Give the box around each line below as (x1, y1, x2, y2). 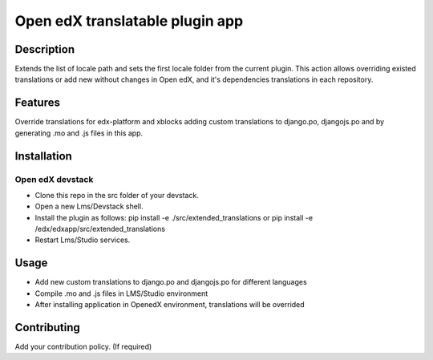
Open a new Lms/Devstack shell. (34, 201, 144, 212)
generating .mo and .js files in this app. (14, 128, 144, 138)
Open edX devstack (14, 173, 94, 184)
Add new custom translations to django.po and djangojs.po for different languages (34, 277, 308, 287)
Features (14, 96, 60, 110)
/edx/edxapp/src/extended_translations (34, 224, 166, 234)
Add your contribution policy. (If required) (14, 342, 152, 352)
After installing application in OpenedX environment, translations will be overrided (34, 300, 305, 309)
